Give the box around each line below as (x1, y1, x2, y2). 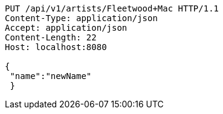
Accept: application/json (5, 23, 128, 33)
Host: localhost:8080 (5, 42, 107, 52)
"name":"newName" (10, 71, 92, 81)
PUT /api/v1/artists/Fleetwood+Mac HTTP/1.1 (5, 4, 219, 13)
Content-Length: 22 (5, 33, 97, 42)
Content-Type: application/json (5, 13, 158, 23)
